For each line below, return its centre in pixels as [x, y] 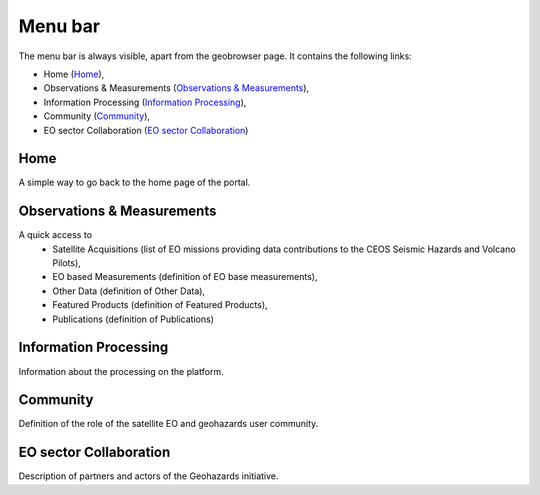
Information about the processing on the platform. [121, 371]
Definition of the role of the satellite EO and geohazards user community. [168, 424]
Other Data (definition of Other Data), [128, 291]
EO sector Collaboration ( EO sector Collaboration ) [146, 130]
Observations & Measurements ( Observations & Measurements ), [176, 88]
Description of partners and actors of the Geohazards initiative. [148, 476]
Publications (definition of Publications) [133, 319]
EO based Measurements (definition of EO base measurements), [185, 277]
